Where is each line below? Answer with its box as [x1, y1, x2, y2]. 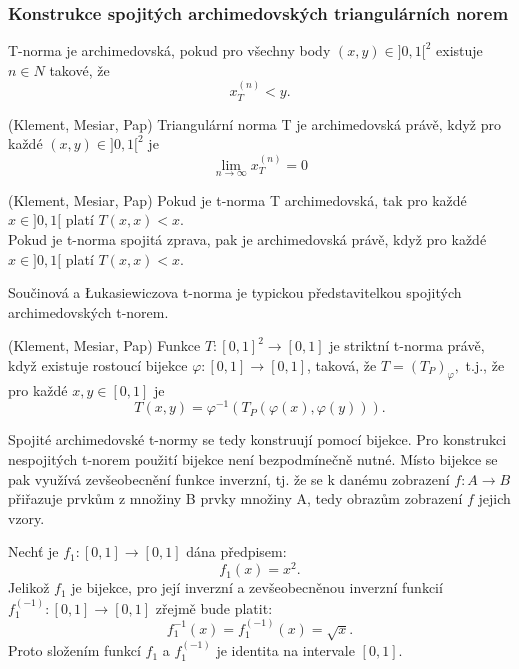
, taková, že [307, 355, 377, 376]
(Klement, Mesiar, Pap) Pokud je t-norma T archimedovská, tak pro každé [8, 189, 467, 210]
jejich [478, 488, 511, 509]
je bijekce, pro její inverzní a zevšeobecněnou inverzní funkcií [71, 577, 443, 598]
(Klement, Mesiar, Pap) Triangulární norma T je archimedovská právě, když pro [8, 113, 501, 134]
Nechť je [8, 541, 59, 562]
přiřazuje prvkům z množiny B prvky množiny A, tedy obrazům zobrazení [8, 488, 463, 509]
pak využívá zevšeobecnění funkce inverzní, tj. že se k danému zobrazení [8, 468, 450, 489]
